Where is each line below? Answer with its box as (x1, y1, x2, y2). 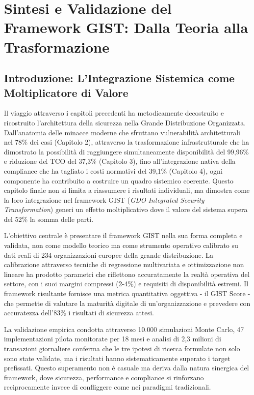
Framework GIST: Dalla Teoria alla (4, 17, 248, 37)
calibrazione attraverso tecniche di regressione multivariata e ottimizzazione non (4, 259, 244, 270)
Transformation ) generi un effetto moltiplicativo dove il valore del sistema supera (4, 204, 248, 214)
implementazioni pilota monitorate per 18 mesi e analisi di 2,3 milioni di (4, 334, 221, 344)
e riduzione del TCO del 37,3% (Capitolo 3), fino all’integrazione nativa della (4, 156, 236, 166)
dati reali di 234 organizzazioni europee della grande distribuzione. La (4, 249, 214, 260)
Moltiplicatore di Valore (4, 85, 128, 100)
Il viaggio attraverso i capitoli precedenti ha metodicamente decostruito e (4, 108, 224, 118)
